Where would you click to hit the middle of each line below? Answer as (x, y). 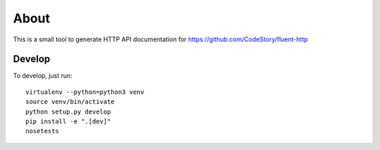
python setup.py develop (68, 111)
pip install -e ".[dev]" (68, 122)
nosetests (42, 131)
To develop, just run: (43, 76)
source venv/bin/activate (70, 102)
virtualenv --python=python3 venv (85, 92)
